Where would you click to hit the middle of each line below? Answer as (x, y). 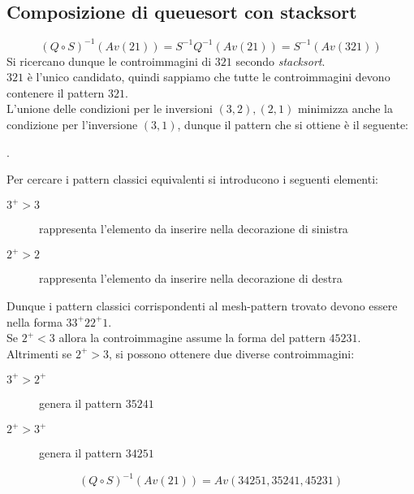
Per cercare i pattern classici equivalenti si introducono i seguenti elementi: (192, 179)
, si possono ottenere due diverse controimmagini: (231, 353)
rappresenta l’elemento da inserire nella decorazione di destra (191, 278)
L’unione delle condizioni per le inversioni (110, 108)
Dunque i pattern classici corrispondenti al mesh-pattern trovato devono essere (202, 306)
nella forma (34, 321)
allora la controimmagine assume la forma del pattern (192, 338)
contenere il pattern (56, 92)
